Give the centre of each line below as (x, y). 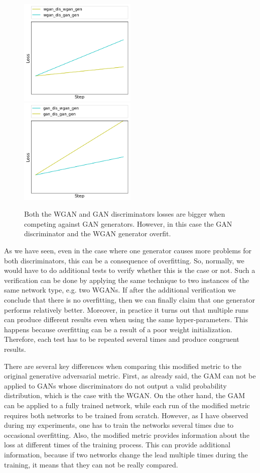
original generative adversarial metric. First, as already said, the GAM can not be (130, 376)
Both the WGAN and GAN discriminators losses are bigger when (125, 214)
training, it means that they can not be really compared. (91, 464)
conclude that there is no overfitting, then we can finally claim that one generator (129, 300)
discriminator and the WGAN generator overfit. (98, 233)
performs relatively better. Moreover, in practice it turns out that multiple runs (126, 309)
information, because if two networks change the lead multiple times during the (126, 454)
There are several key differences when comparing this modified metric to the (123, 366)
